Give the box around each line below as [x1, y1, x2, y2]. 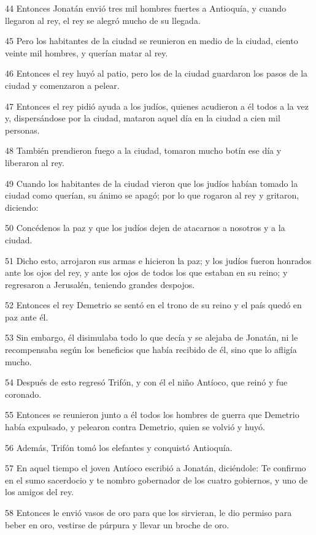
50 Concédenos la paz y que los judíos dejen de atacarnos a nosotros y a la [5, 221, 285, 234]
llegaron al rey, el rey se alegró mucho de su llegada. [5, 13, 201, 26]
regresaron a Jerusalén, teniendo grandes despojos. [5, 278, 195, 290]
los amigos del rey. [5, 485, 74, 498]
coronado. [5, 387, 42, 400]
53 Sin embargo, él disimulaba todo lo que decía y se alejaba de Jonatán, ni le [5, 331, 298, 344]
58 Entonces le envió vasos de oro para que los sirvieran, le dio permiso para [5, 506, 292, 518]
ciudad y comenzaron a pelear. [5, 78, 120, 91]
